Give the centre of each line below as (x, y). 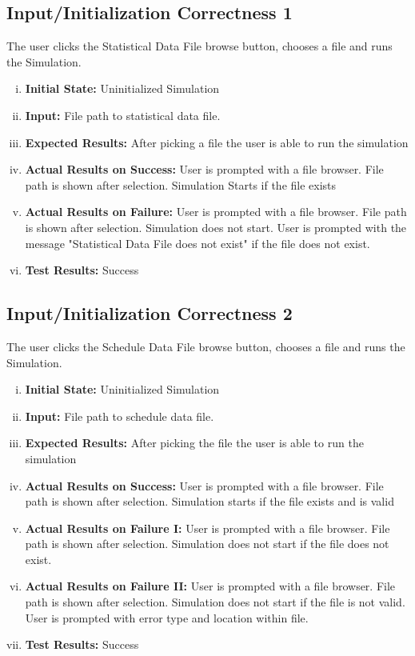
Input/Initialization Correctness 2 (150, 313)
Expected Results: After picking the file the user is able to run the (194, 443)
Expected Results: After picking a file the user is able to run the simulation (217, 142)
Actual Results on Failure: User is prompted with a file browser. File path (216, 212)
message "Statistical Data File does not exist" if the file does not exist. (198, 243)
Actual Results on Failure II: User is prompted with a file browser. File (210, 586)
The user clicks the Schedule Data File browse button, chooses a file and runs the (206, 346)
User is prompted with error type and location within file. (167, 617)
